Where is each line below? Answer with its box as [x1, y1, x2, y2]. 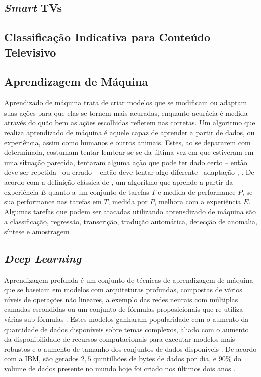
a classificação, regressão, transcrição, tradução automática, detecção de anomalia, [4, 216, 257, 227]
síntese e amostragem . [4, 226, 74, 236]
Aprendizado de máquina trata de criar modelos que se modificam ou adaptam [4, 97, 247, 108]
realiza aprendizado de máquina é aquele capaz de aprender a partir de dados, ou [4, 127, 255, 137]
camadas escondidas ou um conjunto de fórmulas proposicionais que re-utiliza [4, 304, 243, 314]
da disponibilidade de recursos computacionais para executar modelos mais [4, 334, 235, 344]
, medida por [108, 196, 148, 207]
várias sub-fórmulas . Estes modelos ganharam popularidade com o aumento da [4, 314, 249, 325]
